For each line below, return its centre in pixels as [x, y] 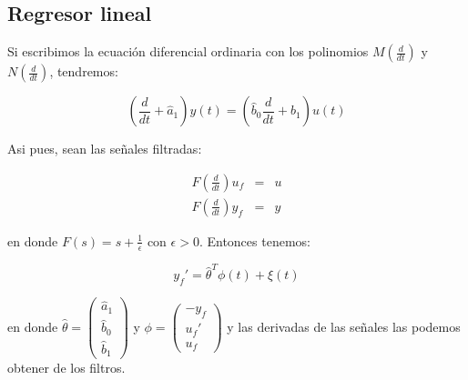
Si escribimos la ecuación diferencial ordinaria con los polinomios [188, 51]
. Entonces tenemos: [254, 240]
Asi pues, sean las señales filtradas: [105, 149]
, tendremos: [84, 71]
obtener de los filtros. [66, 368]
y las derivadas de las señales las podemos [344, 326]
